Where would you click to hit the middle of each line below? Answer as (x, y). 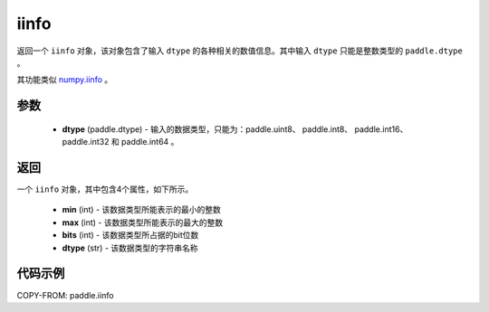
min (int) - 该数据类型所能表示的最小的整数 (142, 210)
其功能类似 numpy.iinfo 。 (65, 80)
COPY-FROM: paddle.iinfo (65, 295)
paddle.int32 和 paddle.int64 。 (120, 142)
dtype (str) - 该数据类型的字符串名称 (130, 248)
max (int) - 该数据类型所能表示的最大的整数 (143, 222)
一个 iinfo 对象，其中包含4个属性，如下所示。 (105, 189)
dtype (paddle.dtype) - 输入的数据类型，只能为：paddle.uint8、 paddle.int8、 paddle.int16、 (235, 129)
